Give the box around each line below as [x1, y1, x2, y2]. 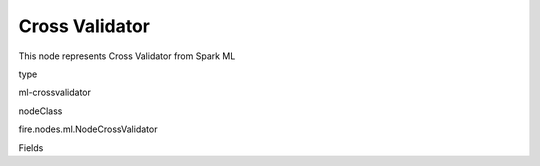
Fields [18, 141, 44, 154]
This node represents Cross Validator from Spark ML [18, 50, 236, 62]
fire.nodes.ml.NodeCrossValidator [18, 123, 158, 135]
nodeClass [18, 105, 63, 117]
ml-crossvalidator [18, 86, 92, 99]
